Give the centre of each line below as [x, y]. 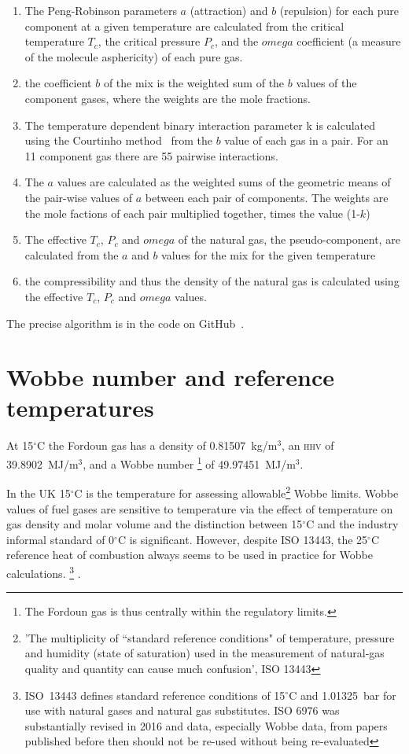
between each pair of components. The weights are [267, 197]
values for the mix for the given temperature [269, 254]
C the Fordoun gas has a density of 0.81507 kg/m [157, 445]
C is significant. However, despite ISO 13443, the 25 [243, 539]
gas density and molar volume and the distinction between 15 [155, 524]
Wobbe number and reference [170, 377]
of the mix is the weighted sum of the [194, 83]
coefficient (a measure [349, 41]
